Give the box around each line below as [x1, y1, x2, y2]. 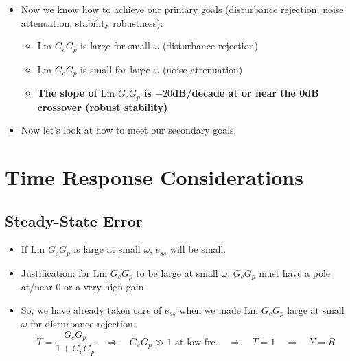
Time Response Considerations [5, 162, 303, 190]
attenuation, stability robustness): [21, 15, 163, 29]
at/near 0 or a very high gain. [21, 279, 147, 294]
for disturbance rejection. [30, 316, 136, 331]
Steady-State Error [5, 210, 143, 231]
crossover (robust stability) [37, 99, 168, 114]
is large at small [73, 242, 141, 256]
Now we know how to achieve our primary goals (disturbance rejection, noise [21, 2, 344, 16]
